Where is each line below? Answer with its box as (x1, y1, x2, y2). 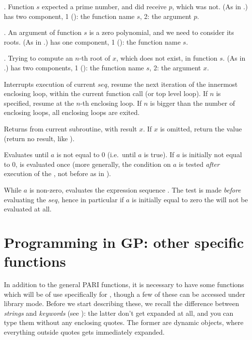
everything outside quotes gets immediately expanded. (4, 326, 165, 337)
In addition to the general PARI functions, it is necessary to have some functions (4, 279, 244, 289)
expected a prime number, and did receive (42, 1, 167, 11)
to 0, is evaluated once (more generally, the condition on (4, 159, 171, 169)
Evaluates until (4, 149, 49, 160)
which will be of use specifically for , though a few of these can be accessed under (4, 289, 245, 299)
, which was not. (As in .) (172, 1, 248, 11)
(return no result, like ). (4, 133, 75, 143)
